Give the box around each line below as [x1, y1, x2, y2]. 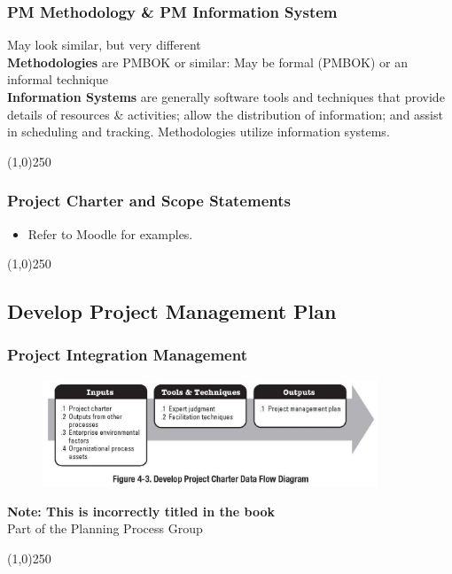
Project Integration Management [7, 344, 247, 366]
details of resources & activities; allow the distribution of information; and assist [7, 105, 443, 123]
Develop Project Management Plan [7, 298, 337, 325]
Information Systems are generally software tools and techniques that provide [7, 88, 445, 105]
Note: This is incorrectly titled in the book [7, 501, 275, 520]
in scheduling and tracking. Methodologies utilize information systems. [7, 122, 390, 141]
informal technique [7, 70, 109, 89]
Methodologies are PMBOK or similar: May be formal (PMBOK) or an [7, 52, 409, 71]
